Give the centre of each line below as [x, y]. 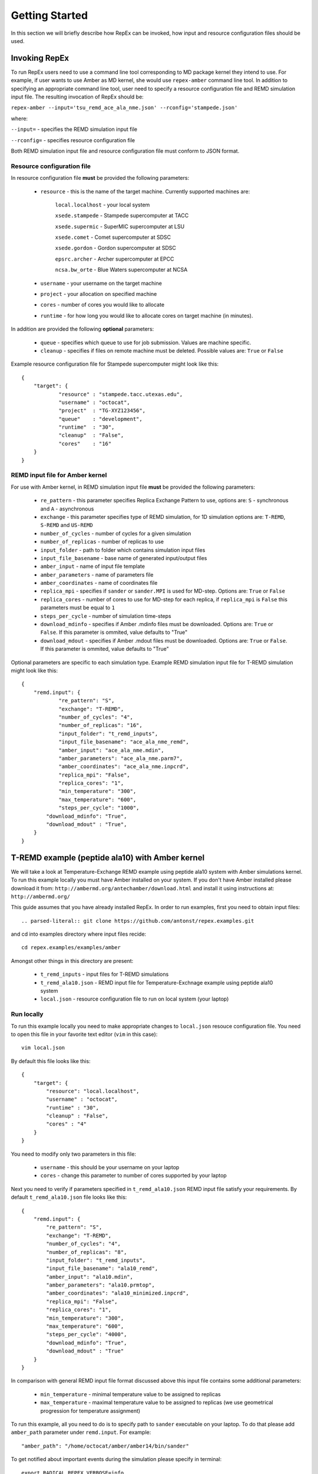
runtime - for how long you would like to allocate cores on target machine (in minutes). [147, 315]
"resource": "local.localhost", [93, 1091]
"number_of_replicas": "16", [100, 726]
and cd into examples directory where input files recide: [79, 934]
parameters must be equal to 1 [77, 608]
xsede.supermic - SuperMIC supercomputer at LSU [120, 226]
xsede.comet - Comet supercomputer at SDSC [113, 237]
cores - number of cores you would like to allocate [102, 305]
